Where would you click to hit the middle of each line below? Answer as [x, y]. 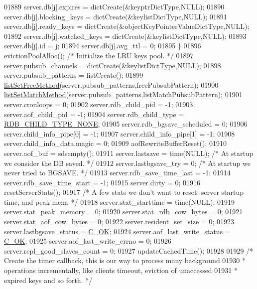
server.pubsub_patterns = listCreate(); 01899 [74, 75]
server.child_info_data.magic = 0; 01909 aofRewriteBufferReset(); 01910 [115, 143]
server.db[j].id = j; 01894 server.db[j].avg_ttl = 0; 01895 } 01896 [103, 46]
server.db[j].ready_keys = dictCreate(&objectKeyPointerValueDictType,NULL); [127, 26]
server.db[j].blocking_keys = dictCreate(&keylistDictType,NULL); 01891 [116, 16]
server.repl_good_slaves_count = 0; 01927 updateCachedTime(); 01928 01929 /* [129, 250]
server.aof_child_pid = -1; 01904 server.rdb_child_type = [94, 114]
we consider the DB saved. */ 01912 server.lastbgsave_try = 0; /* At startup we [127, 163]
